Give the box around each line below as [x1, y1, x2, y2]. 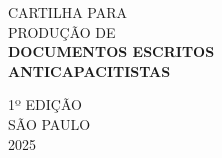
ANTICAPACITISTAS [8, 60, 171, 81]
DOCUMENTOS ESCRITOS [8, 41, 215, 62]
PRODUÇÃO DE [8, 21, 116, 42]
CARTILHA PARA [8, 2, 127, 22]
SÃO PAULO [8, 113, 91, 134]
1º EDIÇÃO [8, 94, 82, 115]
